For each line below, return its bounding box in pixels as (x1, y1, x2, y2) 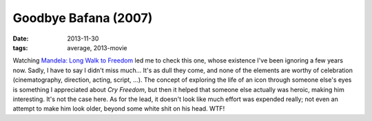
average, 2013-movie (67, 43, 127, 52)
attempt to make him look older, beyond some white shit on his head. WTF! (12, 104, 225, 113)
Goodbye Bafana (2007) (12, 10, 153, 25)
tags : (12, 43, 28, 52)
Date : (12, 34, 29, 43)
